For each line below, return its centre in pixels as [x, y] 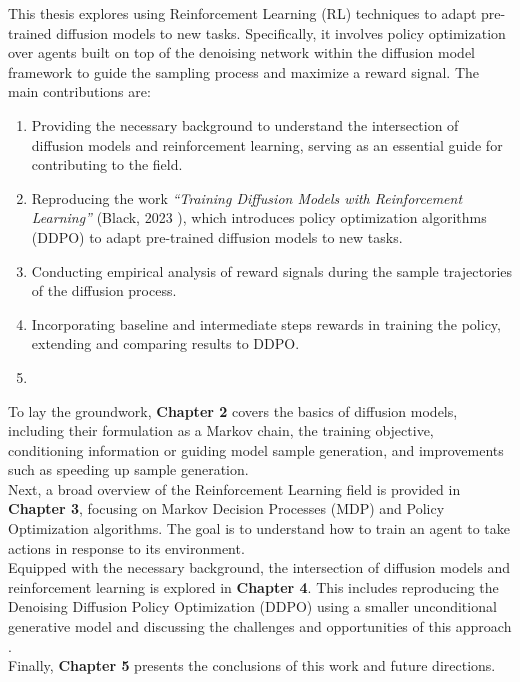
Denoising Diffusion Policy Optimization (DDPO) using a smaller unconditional [252, 606]
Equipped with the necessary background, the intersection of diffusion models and [259, 567]
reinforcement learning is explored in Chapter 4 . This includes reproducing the [253, 586]
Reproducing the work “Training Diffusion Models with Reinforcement [247, 197]
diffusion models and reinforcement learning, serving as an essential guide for [267, 144]
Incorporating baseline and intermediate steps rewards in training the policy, [266, 323]
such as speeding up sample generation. [128, 469]
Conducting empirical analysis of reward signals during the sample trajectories [272, 270]
